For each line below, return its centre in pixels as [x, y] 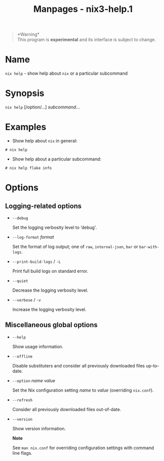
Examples [26, 127]
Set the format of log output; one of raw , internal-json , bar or [75, 247]
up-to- [152, 365]
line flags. [22, 453]
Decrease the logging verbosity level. [50, 290]
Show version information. [39, 428]
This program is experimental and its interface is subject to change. [86, 40]
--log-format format [33, 237]
